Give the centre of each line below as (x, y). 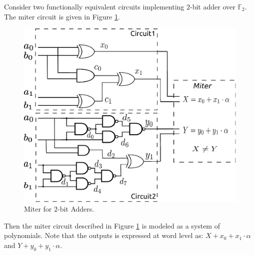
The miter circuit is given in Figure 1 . (62, 16)
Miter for (38, 209)
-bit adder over (213, 6)
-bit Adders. (76, 209)
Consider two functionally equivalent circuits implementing (94, 6)
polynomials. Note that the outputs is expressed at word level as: (104, 235)
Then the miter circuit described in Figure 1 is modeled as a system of (112, 225)
